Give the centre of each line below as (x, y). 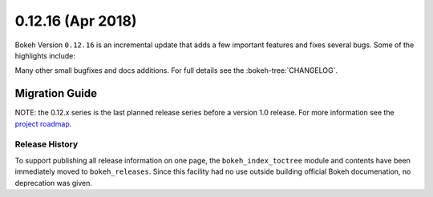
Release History (47, 144)
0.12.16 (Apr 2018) (76, 21)
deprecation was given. (53, 183)
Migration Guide (56, 93)
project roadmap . (43, 123)
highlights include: (45, 55)
